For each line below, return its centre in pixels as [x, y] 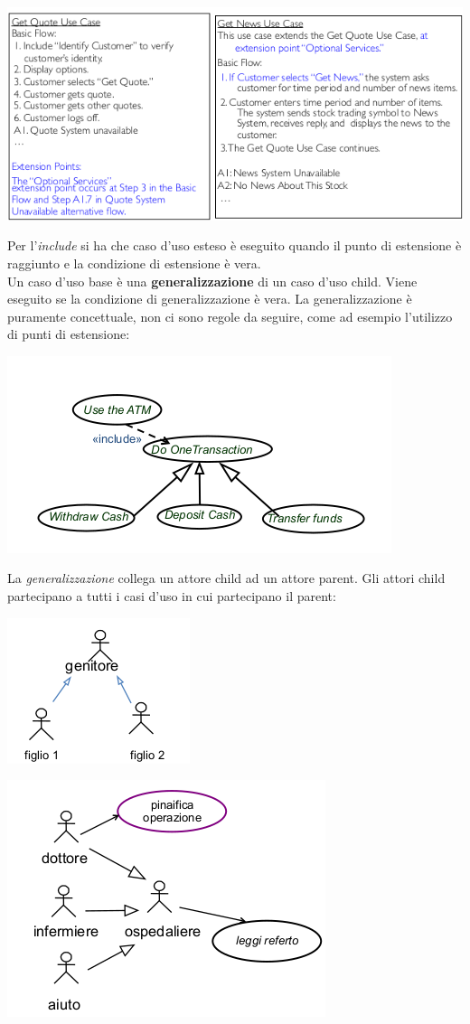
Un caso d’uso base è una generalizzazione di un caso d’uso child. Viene [212, 281]
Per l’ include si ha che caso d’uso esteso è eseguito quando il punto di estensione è [235, 245]
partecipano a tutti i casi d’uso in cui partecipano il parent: [172, 596]
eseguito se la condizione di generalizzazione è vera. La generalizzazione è [210, 299]
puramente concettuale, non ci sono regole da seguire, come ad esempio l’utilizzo [230, 316]
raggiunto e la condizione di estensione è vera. [134, 263]
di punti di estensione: [69, 334]
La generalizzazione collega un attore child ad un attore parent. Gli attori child [226, 578]
